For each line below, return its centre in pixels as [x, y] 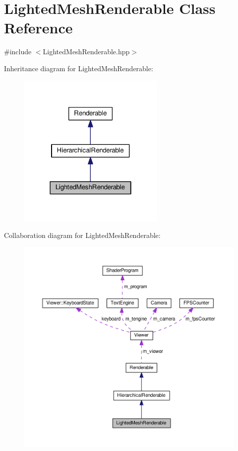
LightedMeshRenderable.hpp [86, 52]
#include [18, 52]
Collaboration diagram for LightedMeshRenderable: [82, 235]
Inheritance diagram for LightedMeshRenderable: [79, 68]
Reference [38, 28]
